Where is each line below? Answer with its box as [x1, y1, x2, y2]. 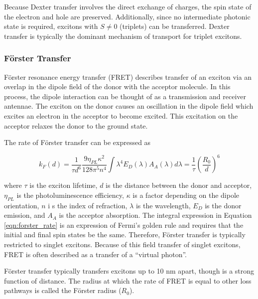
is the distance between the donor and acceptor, [106, 180, 252, 190]
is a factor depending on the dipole [132, 189, 240, 200]
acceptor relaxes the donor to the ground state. [4, 120, 148, 131]
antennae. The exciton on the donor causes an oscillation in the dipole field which [4, 101, 254, 111]
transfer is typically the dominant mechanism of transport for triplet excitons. [4, 30, 242, 41]
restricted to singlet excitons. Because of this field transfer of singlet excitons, [4, 239, 241, 250]
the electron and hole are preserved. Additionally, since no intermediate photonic [4, 11, 251, 21]
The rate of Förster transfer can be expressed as [4, 137, 151, 148]
